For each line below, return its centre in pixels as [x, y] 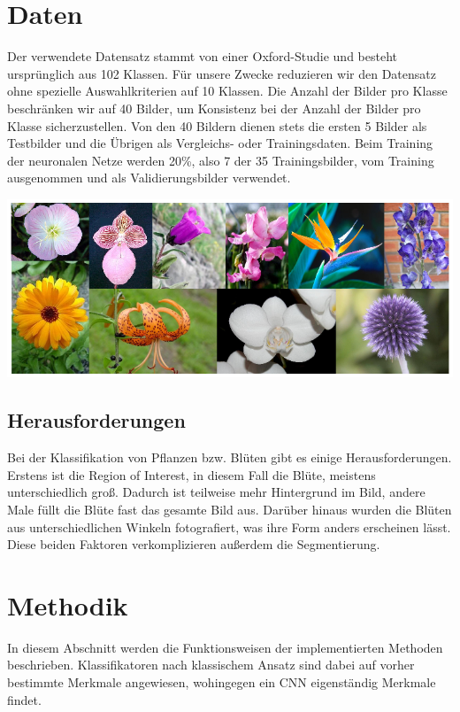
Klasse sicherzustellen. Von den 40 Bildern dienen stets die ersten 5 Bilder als [217, 125]
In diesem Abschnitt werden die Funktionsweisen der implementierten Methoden [225, 647]
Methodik [68, 604]
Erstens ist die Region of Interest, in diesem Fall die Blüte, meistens [192, 474]
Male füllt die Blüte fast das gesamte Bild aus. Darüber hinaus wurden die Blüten [230, 509]
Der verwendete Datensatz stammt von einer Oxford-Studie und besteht [202, 56]
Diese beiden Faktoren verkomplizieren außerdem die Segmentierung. [194, 544]
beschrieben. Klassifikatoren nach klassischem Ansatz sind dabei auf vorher [211, 665]
